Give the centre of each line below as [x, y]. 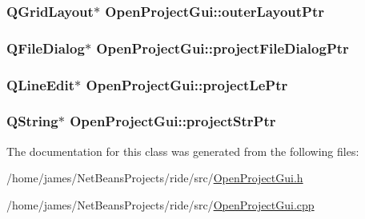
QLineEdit [41, 84]
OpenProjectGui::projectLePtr [187, 84]
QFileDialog [46, 48]
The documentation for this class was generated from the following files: [183, 151]
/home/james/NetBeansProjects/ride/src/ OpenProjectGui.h [155, 178]
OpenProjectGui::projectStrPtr [173, 121]
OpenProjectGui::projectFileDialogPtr [223, 48]
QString [32, 121]
